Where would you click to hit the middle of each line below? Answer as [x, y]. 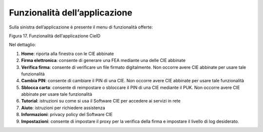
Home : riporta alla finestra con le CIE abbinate [67, 54]
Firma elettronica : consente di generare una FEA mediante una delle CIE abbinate [103, 60]
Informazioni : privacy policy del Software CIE [67, 115]
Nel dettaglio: [22, 45]
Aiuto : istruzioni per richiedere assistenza [63, 108]
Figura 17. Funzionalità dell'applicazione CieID [55, 36]
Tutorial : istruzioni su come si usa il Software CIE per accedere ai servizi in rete [101, 101]
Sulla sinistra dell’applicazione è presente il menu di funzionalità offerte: [81, 27]
